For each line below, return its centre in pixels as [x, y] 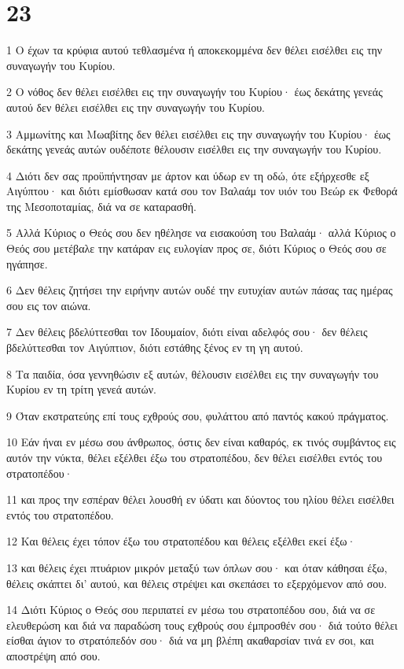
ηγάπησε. [27, 263]
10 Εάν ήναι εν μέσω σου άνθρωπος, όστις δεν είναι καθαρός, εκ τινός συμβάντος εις [201, 442]
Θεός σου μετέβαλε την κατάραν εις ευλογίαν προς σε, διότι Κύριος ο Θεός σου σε [196, 248]
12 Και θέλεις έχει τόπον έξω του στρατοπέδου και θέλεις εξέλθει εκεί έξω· [181, 541]
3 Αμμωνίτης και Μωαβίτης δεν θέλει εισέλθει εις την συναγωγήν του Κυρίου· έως [198, 133]
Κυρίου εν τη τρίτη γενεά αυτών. [82, 389]
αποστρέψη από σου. [53, 655]
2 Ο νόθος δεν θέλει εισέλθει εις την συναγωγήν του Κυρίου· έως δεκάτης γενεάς [195, 92]
